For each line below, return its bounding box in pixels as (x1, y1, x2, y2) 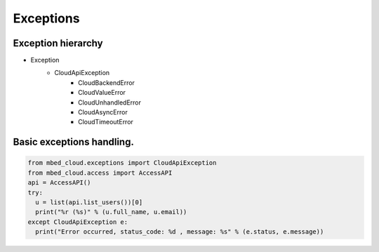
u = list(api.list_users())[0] (35, 198, 143, 206)
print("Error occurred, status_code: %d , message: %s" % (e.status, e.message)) (35, 228, 324, 236)
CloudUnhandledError (78, 98, 142, 107)
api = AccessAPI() (27, 179, 91, 187)
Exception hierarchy (13, 37, 103, 49)
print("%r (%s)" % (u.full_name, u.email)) (35, 208, 187, 216)
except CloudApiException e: (27, 218, 128, 226)
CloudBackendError (78, 78, 135, 87)
